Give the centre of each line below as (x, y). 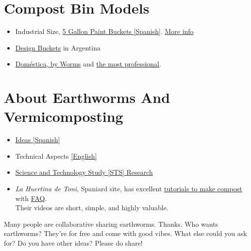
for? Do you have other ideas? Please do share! (73, 243)
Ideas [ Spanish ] (38, 140)
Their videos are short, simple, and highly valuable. (92, 208)
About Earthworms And (87, 97)
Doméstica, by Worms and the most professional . (88, 64)
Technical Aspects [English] (56, 156)
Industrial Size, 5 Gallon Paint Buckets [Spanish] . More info (104, 31)
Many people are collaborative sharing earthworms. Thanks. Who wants (111, 224)
